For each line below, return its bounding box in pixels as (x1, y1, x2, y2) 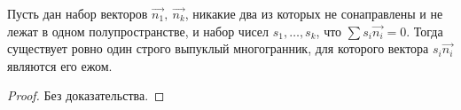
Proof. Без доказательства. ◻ (7, 86, 165, 105)
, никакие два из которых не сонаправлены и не (184, 4, 443, 22)
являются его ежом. (7, 56, 113, 75)
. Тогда (406, 21, 443, 40)
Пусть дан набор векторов (7, 4, 148, 22)
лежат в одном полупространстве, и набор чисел (7, 21, 269, 40)
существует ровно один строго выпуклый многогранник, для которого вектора (7, 39, 429, 58)
